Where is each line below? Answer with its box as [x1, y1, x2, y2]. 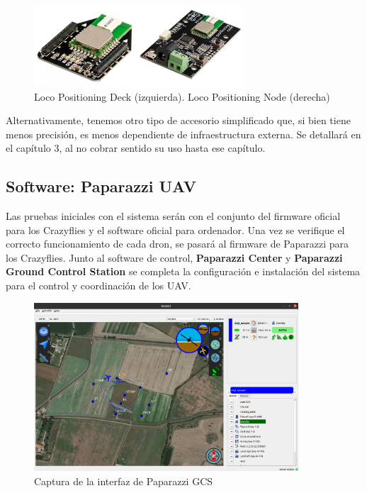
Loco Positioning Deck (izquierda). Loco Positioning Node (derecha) [34, 89, 330, 104]
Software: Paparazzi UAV [6, 175, 196, 197]
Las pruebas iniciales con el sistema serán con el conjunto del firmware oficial [6, 209, 341, 223]
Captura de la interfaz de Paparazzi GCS [34, 473, 213, 488]
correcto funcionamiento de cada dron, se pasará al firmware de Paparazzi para [6, 236, 349, 251]
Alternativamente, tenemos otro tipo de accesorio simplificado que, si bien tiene [6, 113, 351, 128]
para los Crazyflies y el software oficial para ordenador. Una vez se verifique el [6, 222, 345, 237]
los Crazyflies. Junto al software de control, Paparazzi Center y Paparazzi [6, 250, 343, 265]
